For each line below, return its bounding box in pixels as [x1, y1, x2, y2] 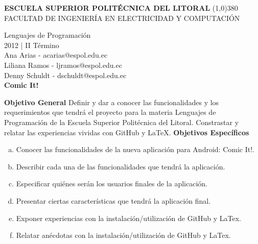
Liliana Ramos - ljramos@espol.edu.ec [4, 59, 122, 70]
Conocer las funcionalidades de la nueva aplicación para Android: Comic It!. [16, 144, 254, 155]
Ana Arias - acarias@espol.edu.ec [4, 50, 108, 60]
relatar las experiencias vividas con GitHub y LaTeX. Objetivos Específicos [4, 127, 249, 137]
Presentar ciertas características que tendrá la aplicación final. [16, 195, 211, 206]
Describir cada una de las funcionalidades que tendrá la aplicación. [16, 161, 225, 172]
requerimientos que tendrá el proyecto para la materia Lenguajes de [4, 107, 216, 117]
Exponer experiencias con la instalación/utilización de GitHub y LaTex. [16, 212, 241, 223]
